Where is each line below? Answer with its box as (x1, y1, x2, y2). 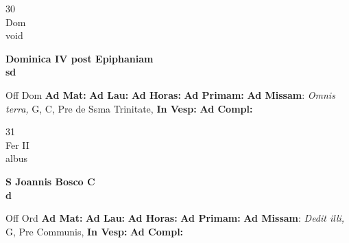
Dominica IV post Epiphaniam (5, 51, 154, 65)
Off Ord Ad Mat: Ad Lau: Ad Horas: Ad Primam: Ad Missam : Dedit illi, (5, 211, 345, 225)
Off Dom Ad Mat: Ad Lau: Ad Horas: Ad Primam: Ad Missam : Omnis (5, 87, 335, 102)
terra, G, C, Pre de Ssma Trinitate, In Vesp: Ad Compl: (5, 101, 253, 115)
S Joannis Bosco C (5, 174, 95, 188)
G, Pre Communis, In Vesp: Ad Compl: (5, 224, 184, 238)
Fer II (5, 137, 29, 152)
